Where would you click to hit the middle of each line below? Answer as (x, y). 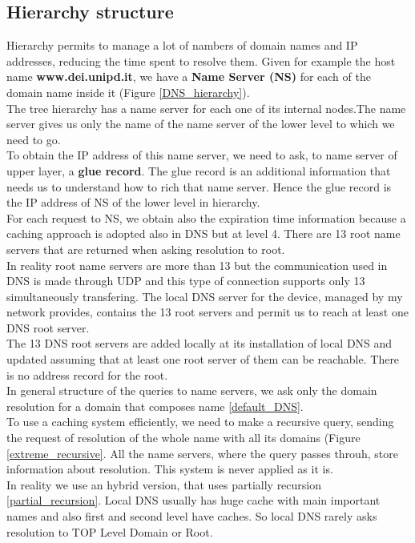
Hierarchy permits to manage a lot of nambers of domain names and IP (182, 45)
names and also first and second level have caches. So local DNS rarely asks (192, 516)
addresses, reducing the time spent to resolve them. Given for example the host (201, 60)
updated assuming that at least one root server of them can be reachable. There (203, 359)
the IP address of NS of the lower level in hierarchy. (133, 202)
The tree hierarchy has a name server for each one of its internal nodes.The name (206, 108)
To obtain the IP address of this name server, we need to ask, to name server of (202, 155)
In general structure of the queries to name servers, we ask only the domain (192, 390)
